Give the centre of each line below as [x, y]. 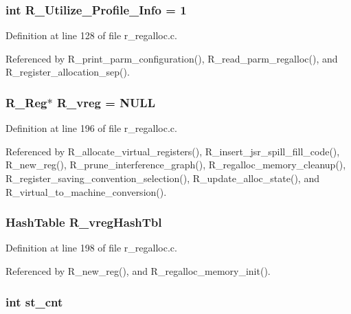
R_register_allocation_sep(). [68, 72]
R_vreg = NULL [106, 102]
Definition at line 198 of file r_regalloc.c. [91, 248]
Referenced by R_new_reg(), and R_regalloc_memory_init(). [138, 271]
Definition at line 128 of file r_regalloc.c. [91, 35]
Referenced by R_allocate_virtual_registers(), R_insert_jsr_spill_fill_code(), [173, 151]
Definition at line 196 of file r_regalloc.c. [91, 128]
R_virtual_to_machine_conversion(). [86, 191]
